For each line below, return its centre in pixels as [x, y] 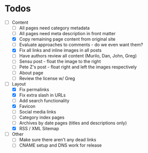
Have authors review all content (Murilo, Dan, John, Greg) [78, 56]
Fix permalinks [34, 89]
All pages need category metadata [54, 28]
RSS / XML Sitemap [39, 129]
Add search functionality [44, 101]
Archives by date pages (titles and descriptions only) [73, 123]
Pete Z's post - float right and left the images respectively [78, 67]
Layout [19, 84]
